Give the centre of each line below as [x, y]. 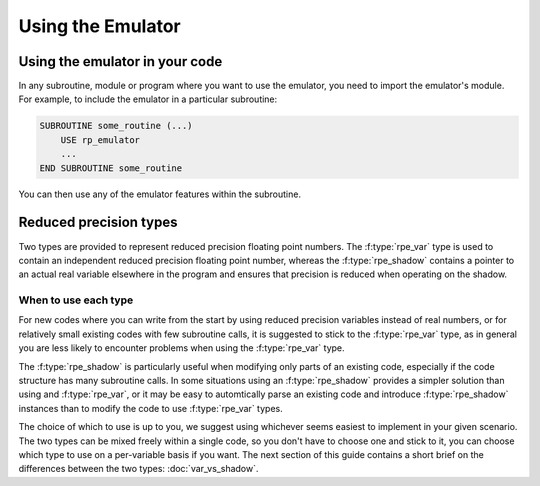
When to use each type [76, 300]
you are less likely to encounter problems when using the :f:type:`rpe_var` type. [181, 348]
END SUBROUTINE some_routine [111, 168]
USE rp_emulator [100, 139]
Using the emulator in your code [120, 61]
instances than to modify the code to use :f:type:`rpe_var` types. [151, 408]
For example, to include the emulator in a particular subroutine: [148, 99]
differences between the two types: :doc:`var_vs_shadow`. [138, 469]
